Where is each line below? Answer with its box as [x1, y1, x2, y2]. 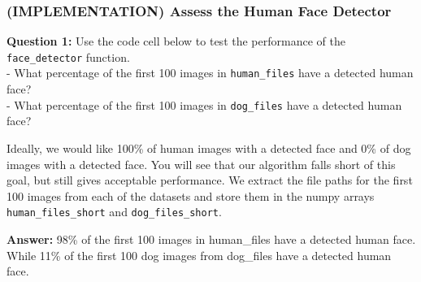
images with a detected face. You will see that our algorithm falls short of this [7, 155, 396, 172]
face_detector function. [7, 48, 130, 65]
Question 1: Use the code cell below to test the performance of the [7, 33, 345, 50]
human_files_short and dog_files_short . [7, 203, 222, 220]
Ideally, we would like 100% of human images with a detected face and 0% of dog [7, 139, 411, 156]
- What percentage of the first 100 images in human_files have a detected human [7, 64, 414, 81]
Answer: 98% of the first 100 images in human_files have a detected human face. [7, 231, 416, 247]
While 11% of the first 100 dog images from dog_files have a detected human [7, 246, 392, 263]
